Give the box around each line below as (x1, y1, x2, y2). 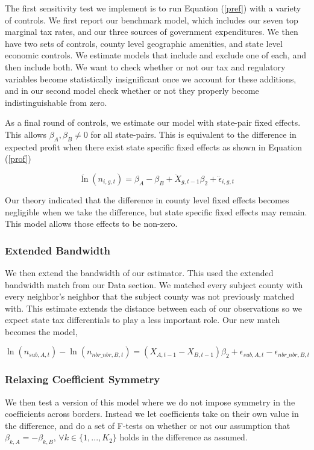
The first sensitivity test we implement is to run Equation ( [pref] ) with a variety (5, 2, 301, 14)
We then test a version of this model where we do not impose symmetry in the (5, 395, 295, 408)
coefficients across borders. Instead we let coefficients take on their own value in (5, 407, 299, 420)
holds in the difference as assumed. (119, 431, 248, 443)
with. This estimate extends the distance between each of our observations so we (5, 301, 302, 314)
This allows (5, 128, 46, 140)
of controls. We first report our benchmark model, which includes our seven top (5, 13, 298, 26)
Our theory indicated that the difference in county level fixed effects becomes (5, 193, 289, 206)
